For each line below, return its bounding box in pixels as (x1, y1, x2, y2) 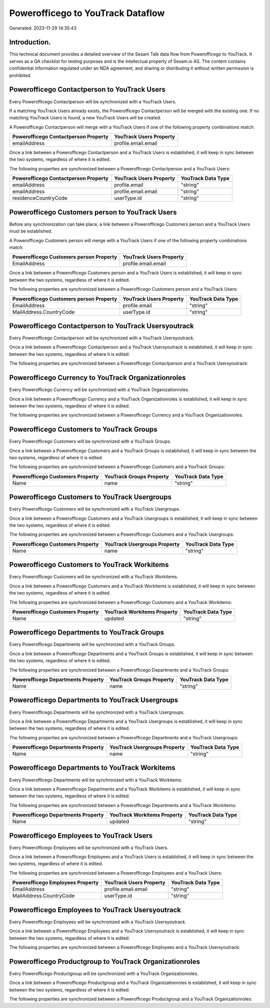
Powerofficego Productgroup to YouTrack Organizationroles (9, 957, 200, 966)
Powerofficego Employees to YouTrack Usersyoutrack (9, 905, 181, 914)
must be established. (9, 228, 52, 234)
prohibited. (9, 72, 32, 78)
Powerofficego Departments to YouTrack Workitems (9, 763, 176, 772)
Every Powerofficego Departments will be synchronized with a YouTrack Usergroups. (9, 709, 185, 715)
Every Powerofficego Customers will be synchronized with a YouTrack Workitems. (9, 574, 178, 580)
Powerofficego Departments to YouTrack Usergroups (9, 696, 178, 704)
